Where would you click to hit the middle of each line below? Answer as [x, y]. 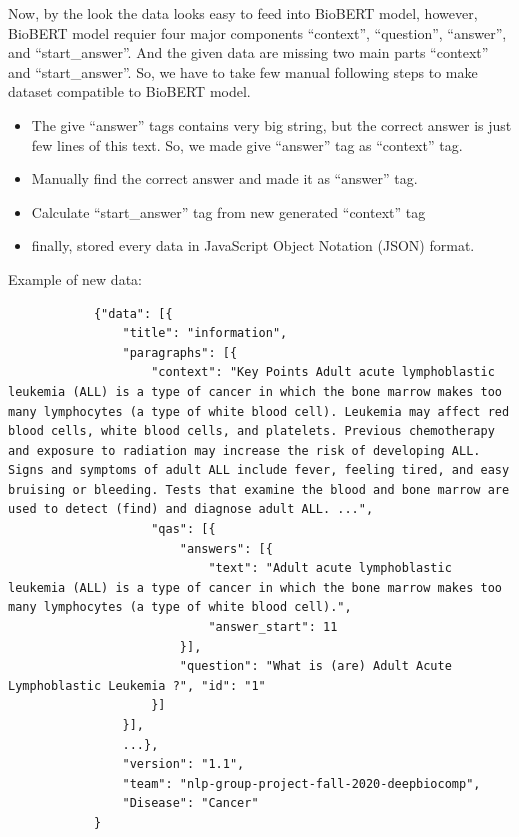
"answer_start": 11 [273, 627]
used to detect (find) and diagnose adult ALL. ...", [191, 509]
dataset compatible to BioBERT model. [129, 91]
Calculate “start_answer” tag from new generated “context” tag [228, 211]
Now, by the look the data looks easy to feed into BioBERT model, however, [243, 13]
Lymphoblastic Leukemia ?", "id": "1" [137, 685]
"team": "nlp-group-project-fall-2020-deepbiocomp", [301, 783]
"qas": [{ [183, 529]
